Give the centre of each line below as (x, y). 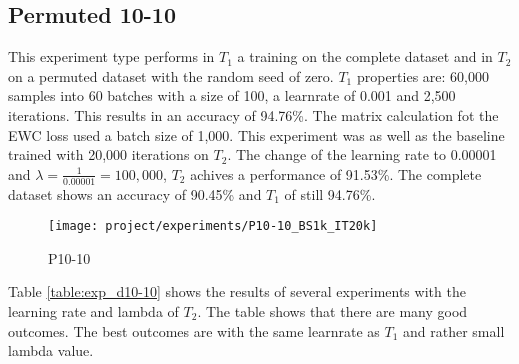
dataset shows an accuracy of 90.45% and (135, 193)
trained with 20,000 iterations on (108, 154)
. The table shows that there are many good (332, 311)
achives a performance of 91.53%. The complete (336, 173)
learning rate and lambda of (93, 311)
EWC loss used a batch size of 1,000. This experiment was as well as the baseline (256, 134)
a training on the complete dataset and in (365, 56)
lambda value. (51, 350)
